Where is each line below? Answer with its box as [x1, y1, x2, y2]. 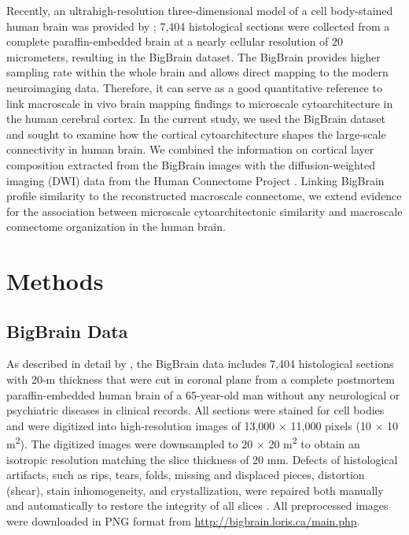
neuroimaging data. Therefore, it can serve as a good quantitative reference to [6, 79, 382, 95]
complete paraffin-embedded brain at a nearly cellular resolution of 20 [6, 33, 344, 50]
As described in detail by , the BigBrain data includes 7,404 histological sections [6, 355, 394, 372]
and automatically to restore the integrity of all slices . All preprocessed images [6, 497, 389, 514]
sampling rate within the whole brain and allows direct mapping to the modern [6, 64, 389, 80]
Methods [6, 265, 104, 297]
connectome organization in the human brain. [6, 218, 226, 235]
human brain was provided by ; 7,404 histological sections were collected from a [6, 17, 390, 34]
